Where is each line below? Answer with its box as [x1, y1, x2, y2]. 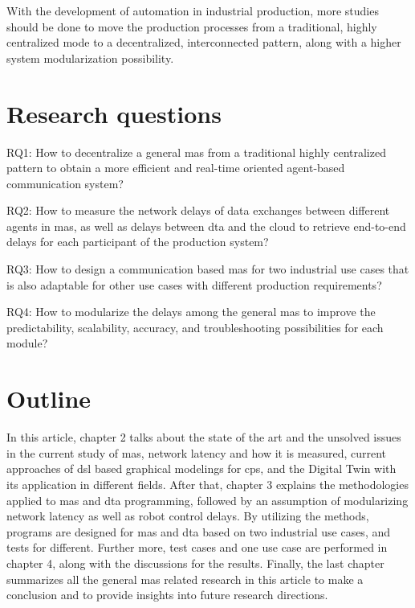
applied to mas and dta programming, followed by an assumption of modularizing [6, 491, 409, 508]
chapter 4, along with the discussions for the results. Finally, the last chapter [6, 554, 384, 571]
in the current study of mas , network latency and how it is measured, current [6, 444, 387, 461]
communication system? [6, 175, 124, 191]
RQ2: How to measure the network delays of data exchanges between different [6, 202, 390, 219]
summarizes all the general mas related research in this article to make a [6, 570, 364, 587]
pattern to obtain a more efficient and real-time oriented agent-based [6, 159, 345, 176]
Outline [6, 382, 92, 415]
